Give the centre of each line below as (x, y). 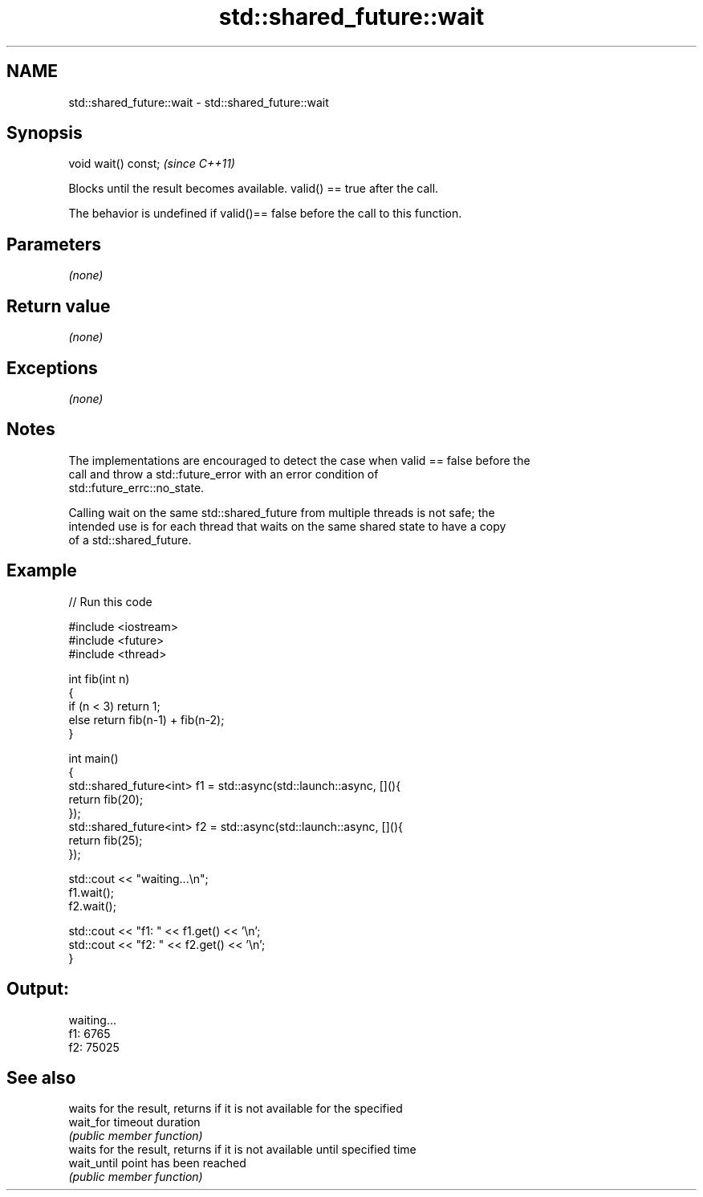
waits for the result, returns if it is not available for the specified (236, 1109)
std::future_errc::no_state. (136, 487)
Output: (38, 989)
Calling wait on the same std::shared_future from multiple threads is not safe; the (282, 512)
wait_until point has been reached (157, 1163)
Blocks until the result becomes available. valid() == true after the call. (254, 189)
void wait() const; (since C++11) (152, 164)
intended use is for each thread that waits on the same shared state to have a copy (287, 526)
